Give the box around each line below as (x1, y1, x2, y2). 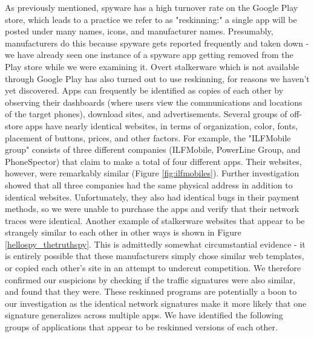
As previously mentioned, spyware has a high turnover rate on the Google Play (5, 1, 298, 13)
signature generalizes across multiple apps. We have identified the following (5, 309, 283, 321)
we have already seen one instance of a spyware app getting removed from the (5, 48, 293, 61)
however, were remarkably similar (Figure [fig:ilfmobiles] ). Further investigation (5, 167, 299, 179)
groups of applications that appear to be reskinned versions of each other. (5, 321, 278, 333)
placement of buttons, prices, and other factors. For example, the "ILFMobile (5, 131, 291, 144)
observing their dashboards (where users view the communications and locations (5, 95, 303, 108)
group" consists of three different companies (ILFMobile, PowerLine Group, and (5, 143, 301, 156)
